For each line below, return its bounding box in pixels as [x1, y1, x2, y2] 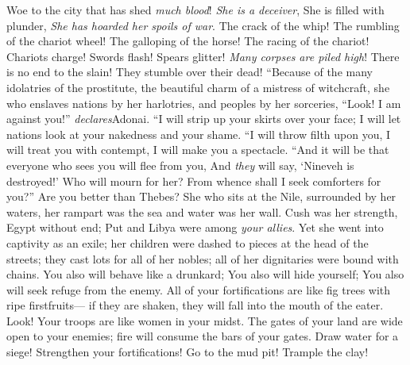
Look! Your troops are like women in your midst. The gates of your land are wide [6, 312, 403, 328]
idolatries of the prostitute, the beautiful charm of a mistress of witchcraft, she [6, 79, 390, 95]
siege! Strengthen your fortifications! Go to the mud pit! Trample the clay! [6, 344, 369, 360]
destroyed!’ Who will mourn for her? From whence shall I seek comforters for [6, 172, 381, 189]
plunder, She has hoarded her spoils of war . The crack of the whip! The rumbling [6, 17, 400, 33]
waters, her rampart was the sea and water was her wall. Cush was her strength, [6, 203, 398, 220]
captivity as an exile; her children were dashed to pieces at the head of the [6, 234, 369, 251]
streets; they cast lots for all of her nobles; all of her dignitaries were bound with [6, 250, 399, 267]
